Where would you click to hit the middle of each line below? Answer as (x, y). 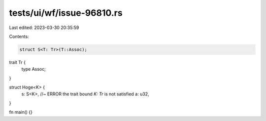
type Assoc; (34, 69)
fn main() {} (21, 112)
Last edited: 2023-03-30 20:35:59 (44, 28)
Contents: (19, 36)
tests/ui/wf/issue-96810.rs (66, 13)
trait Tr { (17, 62)
